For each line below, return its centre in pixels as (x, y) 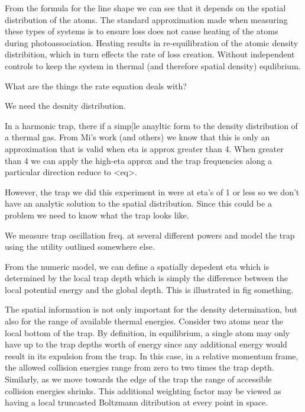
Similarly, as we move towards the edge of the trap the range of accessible (138, 379)
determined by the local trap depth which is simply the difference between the (146, 278)
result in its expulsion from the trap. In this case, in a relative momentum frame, (152, 355)
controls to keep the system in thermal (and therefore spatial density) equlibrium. (153, 65)
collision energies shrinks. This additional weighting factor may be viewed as (143, 390)
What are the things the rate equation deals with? (96, 86)
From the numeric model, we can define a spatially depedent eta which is (137, 266)
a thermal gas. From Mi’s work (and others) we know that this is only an (137, 137)
